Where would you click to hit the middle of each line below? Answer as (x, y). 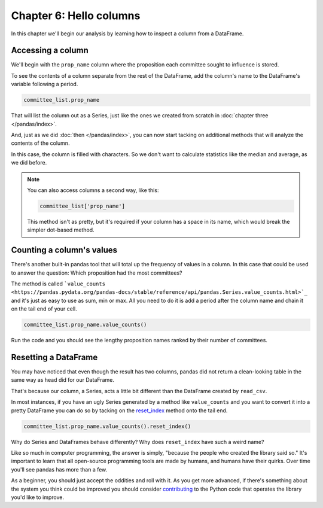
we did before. (29, 163)
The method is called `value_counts (58, 284)
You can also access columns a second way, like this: (93, 190)
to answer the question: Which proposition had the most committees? (97, 273)
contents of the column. (40, 143)
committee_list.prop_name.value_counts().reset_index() (107, 426)
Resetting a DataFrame (54, 357)
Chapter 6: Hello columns (76, 16)
